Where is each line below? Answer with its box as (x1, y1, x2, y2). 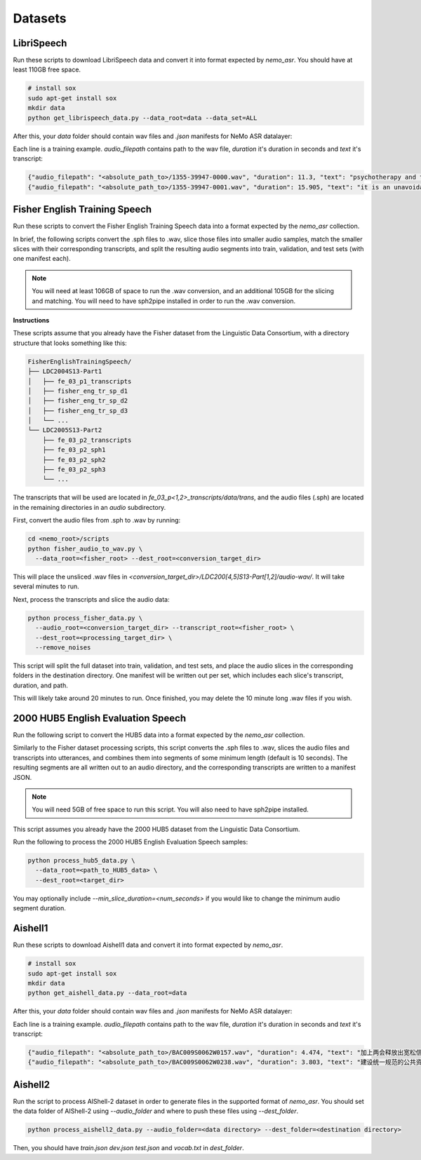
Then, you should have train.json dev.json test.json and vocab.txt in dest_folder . (13, 1144, 245, 1152)
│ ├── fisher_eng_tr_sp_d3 (27, 407, 128, 414)
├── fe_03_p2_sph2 (42, 456, 106, 464)
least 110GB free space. (13, 65, 81, 74)
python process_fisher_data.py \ (27, 614, 143, 622)
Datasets (13, 11, 67, 26)
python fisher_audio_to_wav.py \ (27, 544, 143, 553)
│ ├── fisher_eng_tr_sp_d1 (27, 386, 128, 395)
